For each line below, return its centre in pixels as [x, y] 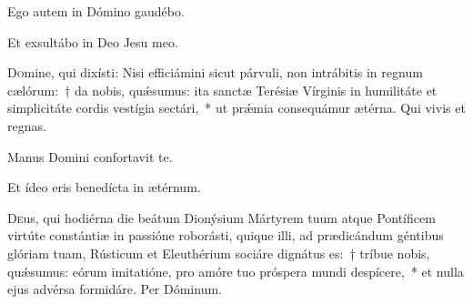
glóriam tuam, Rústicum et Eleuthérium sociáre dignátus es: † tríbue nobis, [219, 253]
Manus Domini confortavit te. [90, 156]
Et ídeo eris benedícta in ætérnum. [104, 187]
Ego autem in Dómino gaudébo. [96, 11]
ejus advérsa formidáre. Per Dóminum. [115, 289]
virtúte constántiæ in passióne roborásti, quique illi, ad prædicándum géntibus [226, 235]
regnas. [27, 125]
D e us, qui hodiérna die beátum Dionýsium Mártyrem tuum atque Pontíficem [221, 217]
